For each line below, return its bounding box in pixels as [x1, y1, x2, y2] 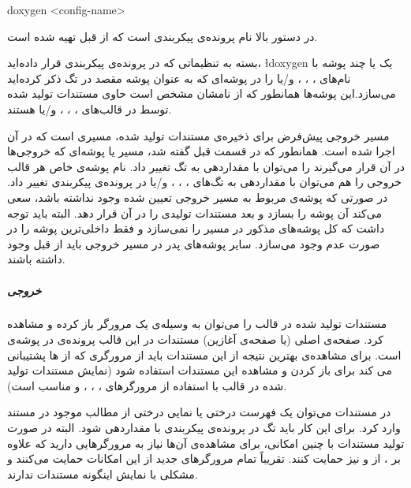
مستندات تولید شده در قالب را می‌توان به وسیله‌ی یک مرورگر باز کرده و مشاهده [7, 315, 387, 332]
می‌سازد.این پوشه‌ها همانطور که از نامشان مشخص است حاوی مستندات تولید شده [7, 85, 396, 102]
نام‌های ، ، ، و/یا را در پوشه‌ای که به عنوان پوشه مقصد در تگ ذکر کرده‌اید [7, 69, 351, 86]
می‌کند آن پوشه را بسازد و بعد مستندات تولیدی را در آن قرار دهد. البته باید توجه [7, 204, 382, 221]
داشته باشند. [7, 251, 65, 267]
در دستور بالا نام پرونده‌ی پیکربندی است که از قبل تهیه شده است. [7, 28, 318, 44]
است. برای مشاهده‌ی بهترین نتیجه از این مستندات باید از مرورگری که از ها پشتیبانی [7, 346, 402, 363]
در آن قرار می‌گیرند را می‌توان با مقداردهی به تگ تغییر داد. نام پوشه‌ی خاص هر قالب [7, 158, 405, 174]
